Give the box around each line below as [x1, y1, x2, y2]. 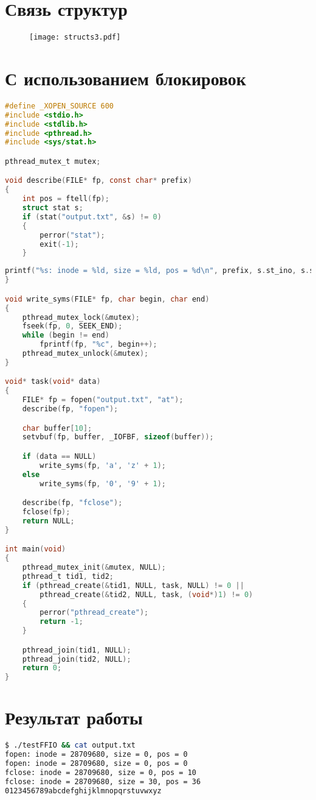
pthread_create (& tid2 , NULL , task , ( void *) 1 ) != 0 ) [39, 590, 253, 599]
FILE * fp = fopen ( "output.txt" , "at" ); [22, 395, 184, 405]
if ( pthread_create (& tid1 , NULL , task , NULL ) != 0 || [22, 581, 244, 590]
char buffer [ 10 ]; [22, 423, 92, 433]
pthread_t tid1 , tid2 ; [22, 572, 114, 581]
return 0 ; [22, 664, 62, 673]
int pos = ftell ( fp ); [22, 194, 109, 204]
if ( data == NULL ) [22, 451, 97, 461]
